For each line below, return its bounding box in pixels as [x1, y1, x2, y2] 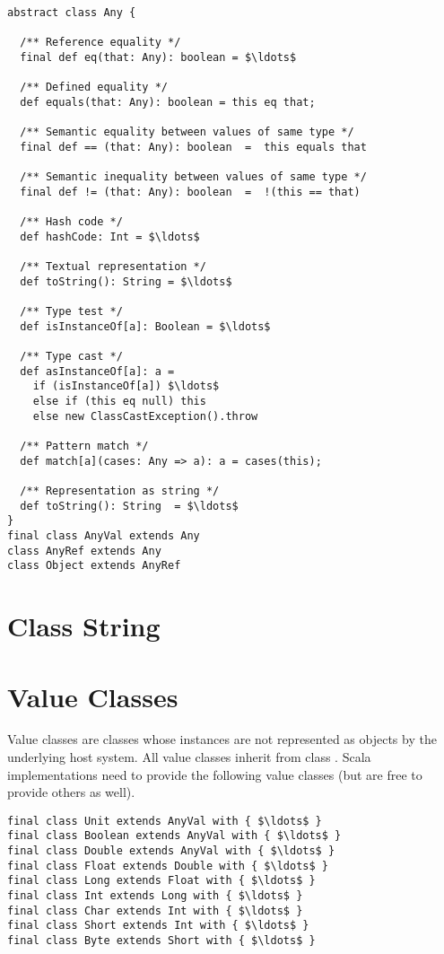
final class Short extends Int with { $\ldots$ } [7, 919, 309, 932]
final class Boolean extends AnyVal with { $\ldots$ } [7, 829, 342, 843]
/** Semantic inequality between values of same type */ [20, 171, 367, 184]
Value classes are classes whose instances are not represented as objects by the [7, 730, 437, 748]
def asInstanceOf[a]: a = [20, 364, 175, 378]
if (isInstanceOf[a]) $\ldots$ [32, 380, 220, 393]
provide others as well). [7, 783, 135, 801]
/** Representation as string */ [20, 485, 220, 497]
